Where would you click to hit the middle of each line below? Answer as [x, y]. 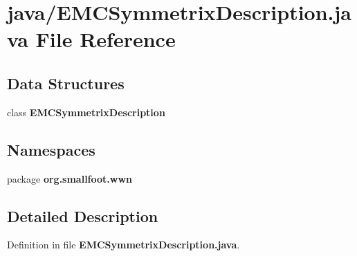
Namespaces [51, 149]
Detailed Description [83, 216]
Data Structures [66, 83]
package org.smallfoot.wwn [70, 178]
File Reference [106, 39]
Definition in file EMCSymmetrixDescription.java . [123, 245]
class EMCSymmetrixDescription [86, 112]
